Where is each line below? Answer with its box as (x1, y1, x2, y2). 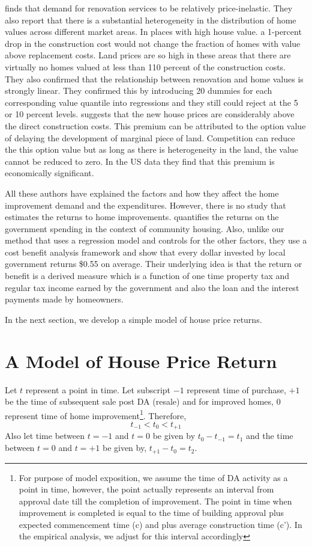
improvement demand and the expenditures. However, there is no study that (5, 198, 286, 211)
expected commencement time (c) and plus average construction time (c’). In (19, 518, 302, 530)
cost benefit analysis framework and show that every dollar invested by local (5, 245, 286, 258)
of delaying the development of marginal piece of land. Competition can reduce (5, 131, 295, 144)
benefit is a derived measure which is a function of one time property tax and (5, 269, 290, 282)
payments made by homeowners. (5, 293, 124, 305)
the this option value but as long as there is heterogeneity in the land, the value (5, 143, 298, 156)
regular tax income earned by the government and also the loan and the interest (5, 281, 299, 293)
